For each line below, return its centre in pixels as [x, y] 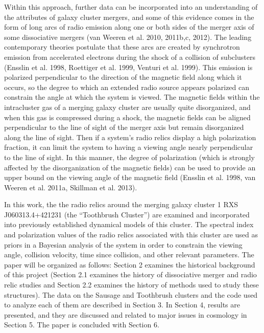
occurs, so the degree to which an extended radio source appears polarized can [127, 87]
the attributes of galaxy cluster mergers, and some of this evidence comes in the [129, 17]
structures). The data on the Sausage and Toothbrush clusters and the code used [131, 294]
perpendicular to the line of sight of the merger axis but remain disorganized [124, 127]
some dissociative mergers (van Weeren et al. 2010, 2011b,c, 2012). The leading [128, 37]
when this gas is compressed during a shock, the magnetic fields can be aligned [127, 117]
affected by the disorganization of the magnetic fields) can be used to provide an [130, 167]
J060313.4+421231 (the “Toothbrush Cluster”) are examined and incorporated [127, 214]
